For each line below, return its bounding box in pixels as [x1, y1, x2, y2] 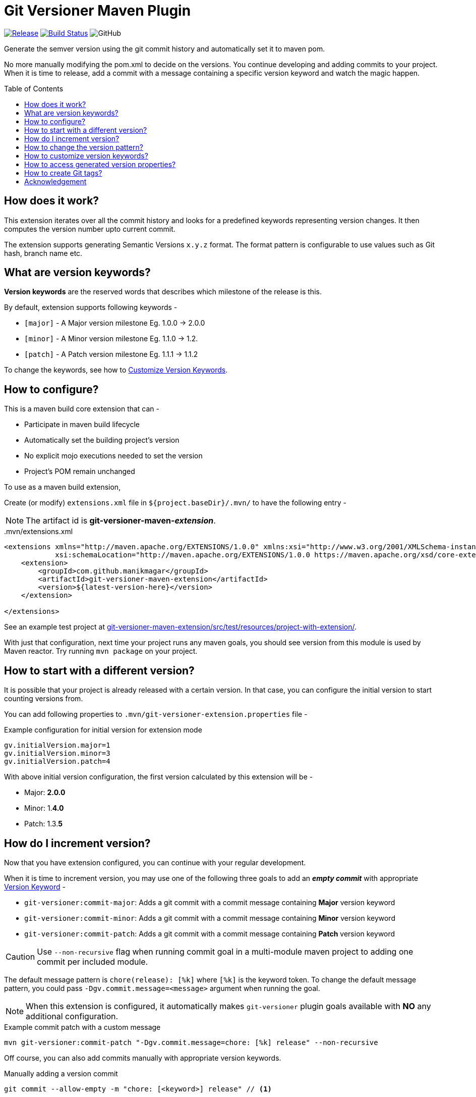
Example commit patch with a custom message [4, 1022, 161, 1031]
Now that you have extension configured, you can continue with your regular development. [4, 858, 306, 867]
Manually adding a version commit [4, 1069, 118, 1078]
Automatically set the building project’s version [24, 436, 180, 445]
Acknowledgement [24, 177, 87, 186]
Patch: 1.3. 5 [24, 819, 63, 828]
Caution [6, 951, 35, 962]
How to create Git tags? [24, 168, 102, 177]
